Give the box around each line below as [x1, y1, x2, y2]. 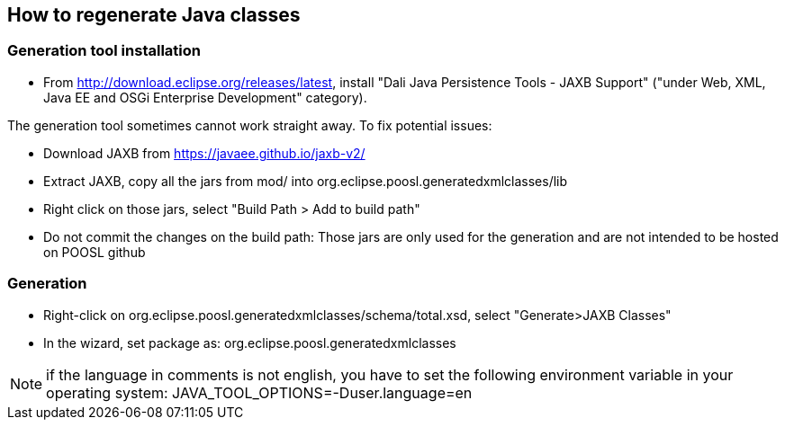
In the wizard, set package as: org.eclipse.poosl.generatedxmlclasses [43, 334, 456, 351]
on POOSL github [43, 244, 146, 260]
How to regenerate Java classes [7, 4, 301, 26]
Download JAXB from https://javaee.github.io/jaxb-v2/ [43, 145, 365, 161]
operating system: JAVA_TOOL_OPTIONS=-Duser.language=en [46, 383, 473, 402]
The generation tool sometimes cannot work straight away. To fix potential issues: [7, 117, 492, 133]
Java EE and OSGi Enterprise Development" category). [43, 89, 367, 105]
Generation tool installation [7, 41, 201, 60]
